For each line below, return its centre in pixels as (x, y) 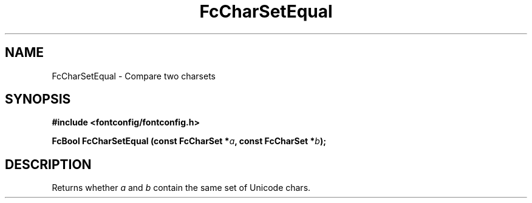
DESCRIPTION (48, 164)
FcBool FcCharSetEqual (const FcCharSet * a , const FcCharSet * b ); (189, 141)
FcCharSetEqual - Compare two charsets (134, 76)
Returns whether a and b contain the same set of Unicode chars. (181, 188)
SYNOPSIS (38, 99)
